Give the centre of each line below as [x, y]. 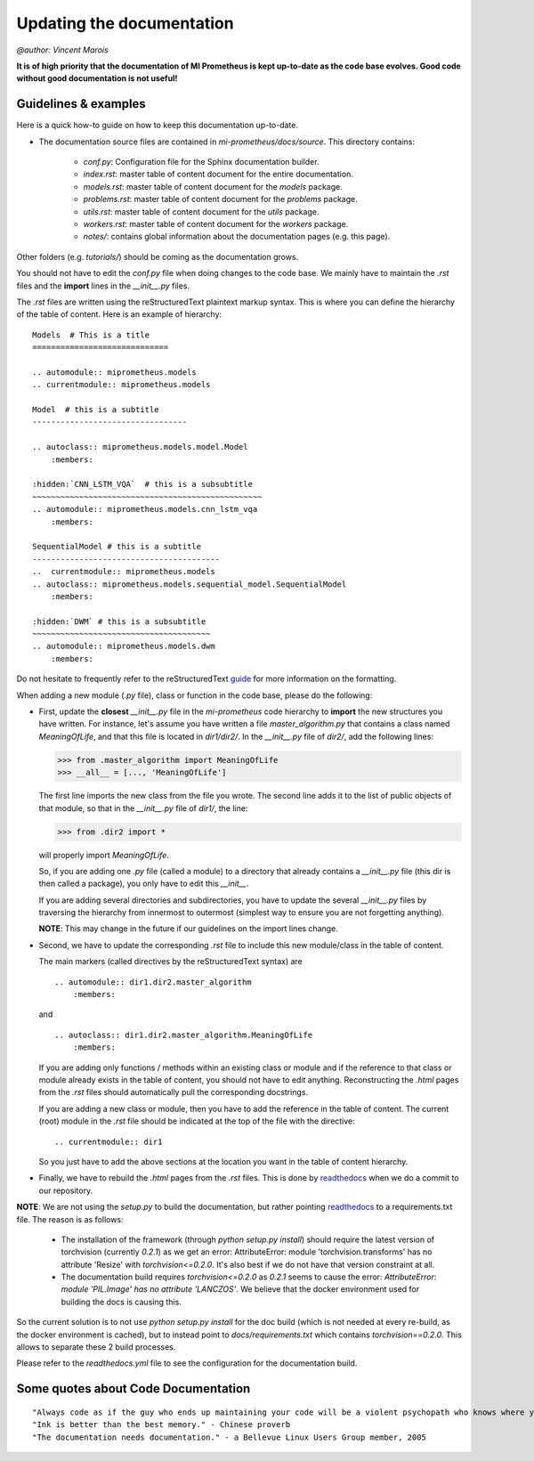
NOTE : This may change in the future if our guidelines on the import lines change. [188, 929]
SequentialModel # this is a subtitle [117, 547]
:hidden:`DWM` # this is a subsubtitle [119, 621]
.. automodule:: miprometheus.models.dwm [124, 646]
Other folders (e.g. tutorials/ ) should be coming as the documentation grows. [158, 256]
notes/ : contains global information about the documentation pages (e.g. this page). [237, 237]
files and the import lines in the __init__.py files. [103, 286]
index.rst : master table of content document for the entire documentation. [218, 175]
